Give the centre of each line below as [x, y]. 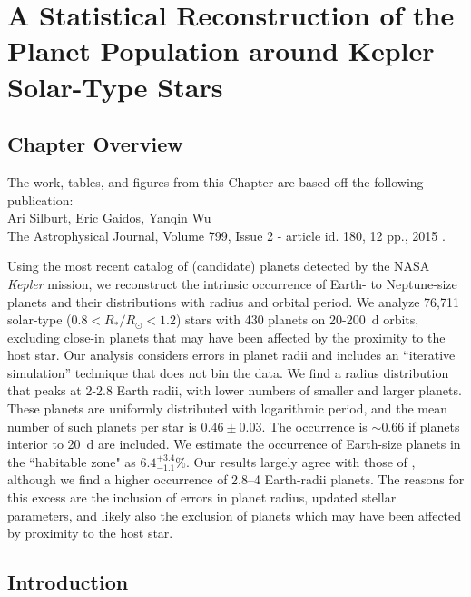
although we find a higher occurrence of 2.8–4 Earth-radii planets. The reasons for [236, 479]
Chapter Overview [95, 144]
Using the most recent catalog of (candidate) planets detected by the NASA [219, 266]
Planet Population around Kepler [221, 50]
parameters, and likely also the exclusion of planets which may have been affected [235, 515]
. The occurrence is [314, 426]
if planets [434, 426]
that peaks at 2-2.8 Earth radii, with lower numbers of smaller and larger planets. [235, 390]
